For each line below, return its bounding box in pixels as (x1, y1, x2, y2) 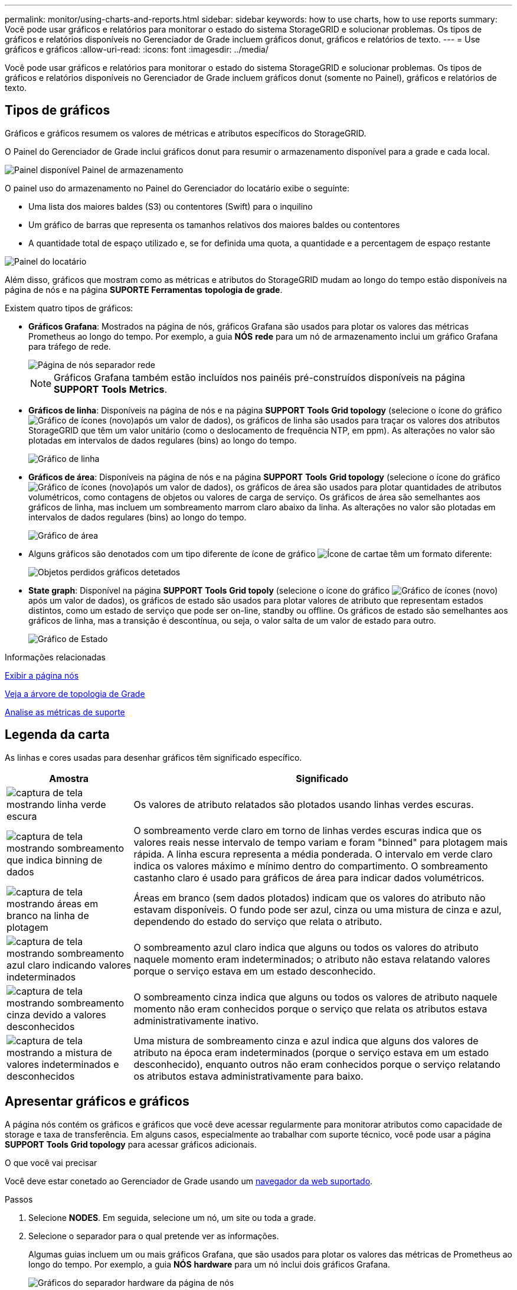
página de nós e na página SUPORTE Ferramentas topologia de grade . (5, 284, 283, 295)
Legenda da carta (5, 727, 110, 742)
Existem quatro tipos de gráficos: (5, 302, 133, 313)
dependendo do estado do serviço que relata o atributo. (133, 915, 382, 927)
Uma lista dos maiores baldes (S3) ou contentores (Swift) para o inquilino (28, 201, 313, 211)
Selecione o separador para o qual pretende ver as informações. (28, 1230, 279, 1241)
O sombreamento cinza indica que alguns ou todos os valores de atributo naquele (133, 991, 498, 1003)
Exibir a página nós (5, 670, 79, 680)
